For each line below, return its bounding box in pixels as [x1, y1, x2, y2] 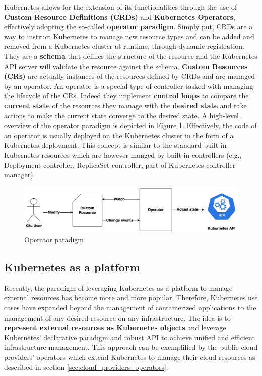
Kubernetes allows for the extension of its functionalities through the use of [4, 2, 237, 12]
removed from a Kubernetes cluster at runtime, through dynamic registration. [4, 41, 244, 51]
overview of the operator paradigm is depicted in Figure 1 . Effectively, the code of [4, 120, 257, 131]
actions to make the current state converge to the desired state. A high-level [4, 110, 239, 120]
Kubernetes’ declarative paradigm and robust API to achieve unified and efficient [4, 332, 255, 342]
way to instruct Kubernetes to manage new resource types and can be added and [4, 31, 254, 41]
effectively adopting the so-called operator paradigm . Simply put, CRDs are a [4, 21, 253, 32]
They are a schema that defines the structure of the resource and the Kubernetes [4, 50, 257, 61]
